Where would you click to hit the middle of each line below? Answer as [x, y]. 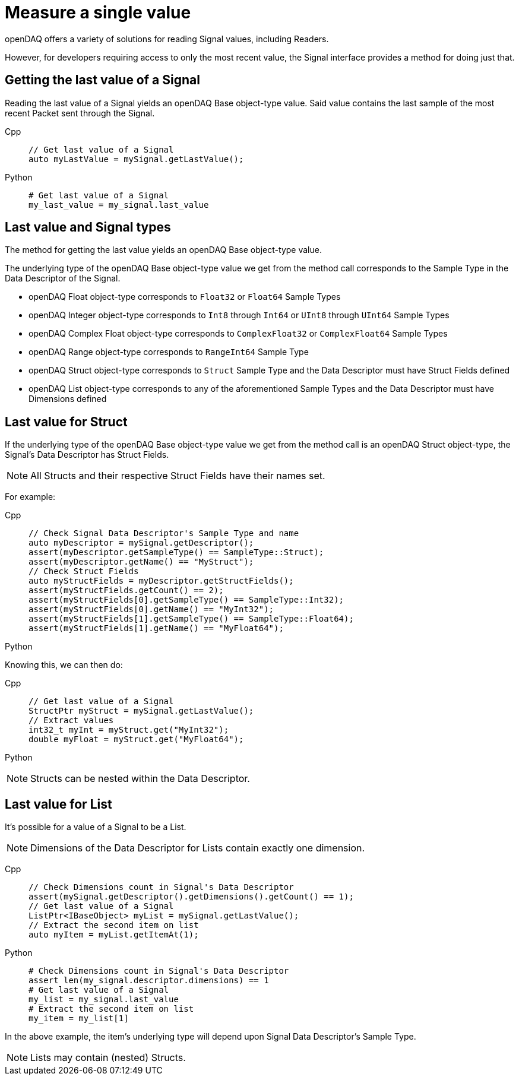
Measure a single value [98, 12]
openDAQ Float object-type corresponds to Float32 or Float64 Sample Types [185, 297]
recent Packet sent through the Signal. [80, 113]
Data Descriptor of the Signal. [63, 278]
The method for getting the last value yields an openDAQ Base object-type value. [163, 250]
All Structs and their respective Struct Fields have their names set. [178, 476]
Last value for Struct [66, 422]
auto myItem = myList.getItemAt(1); [114, 935]
